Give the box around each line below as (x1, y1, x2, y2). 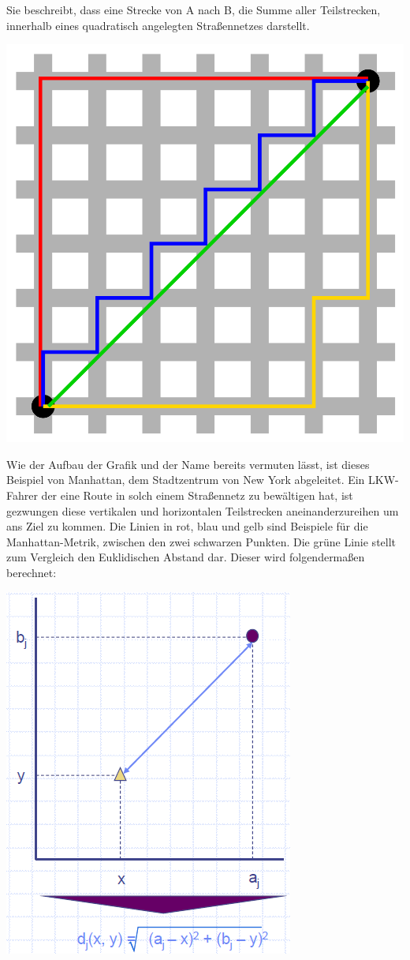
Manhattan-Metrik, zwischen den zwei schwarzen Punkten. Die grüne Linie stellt (6, 533, 397, 549)
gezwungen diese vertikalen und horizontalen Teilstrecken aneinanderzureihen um (6, 502, 399, 519)
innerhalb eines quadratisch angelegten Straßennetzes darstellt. (6, 17, 310, 33)
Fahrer (6, 486, 38, 503)
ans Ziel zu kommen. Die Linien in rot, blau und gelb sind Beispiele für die (6, 518, 368, 534)
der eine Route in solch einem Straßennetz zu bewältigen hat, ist (41, 486, 353, 503)
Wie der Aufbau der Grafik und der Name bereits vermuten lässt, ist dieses (6, 456, 370, 472)
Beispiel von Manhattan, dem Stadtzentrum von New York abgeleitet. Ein (6, 471, 365, 488)
